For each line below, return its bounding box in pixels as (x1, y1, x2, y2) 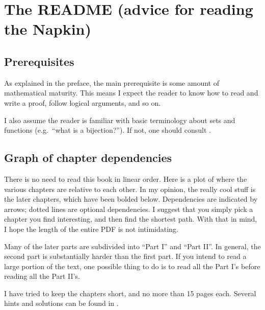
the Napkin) (4, 18, 91, 39)
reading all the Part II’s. (4, 271, 80, 281)
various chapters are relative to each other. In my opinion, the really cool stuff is (4, 183, 256, 194)
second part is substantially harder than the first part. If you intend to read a (4, 251, 247, 261)
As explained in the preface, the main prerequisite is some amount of (4, 77, 219, 88)
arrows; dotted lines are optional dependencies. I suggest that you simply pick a (4, 203, 253, 214)
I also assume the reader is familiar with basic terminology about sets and (4, 114, 235, 125)
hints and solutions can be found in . (4, 298, 119, 308)
